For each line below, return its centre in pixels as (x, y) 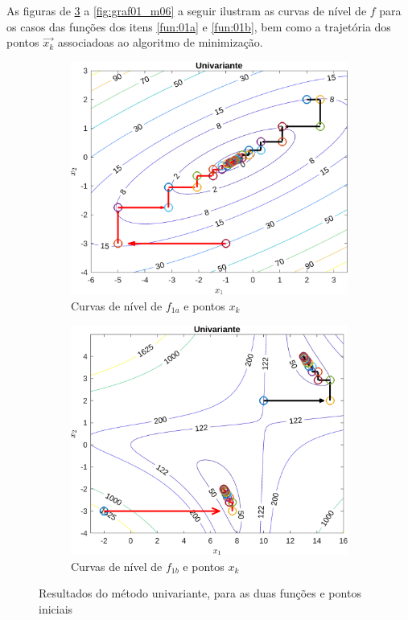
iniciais (56, 608)
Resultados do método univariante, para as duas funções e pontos (200, 593)
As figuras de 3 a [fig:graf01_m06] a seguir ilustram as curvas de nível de (187, 10)
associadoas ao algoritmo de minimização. (160, 42)
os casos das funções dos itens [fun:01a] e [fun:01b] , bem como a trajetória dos (199, 26)
